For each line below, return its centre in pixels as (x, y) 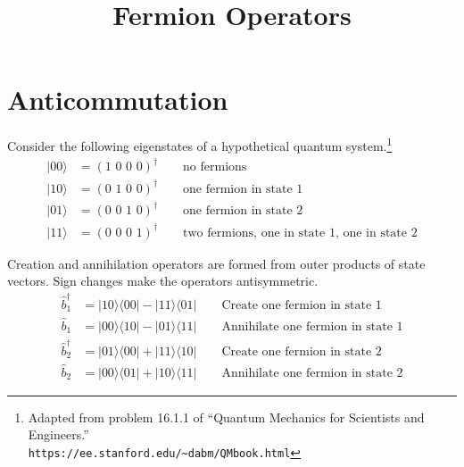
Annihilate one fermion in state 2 (312, 373)
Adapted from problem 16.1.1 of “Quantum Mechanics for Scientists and (226, 417)
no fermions (215, 167)
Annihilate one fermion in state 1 (312, 326)
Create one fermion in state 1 (302, 305)
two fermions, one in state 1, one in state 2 (300, 233)
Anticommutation (118, 100)
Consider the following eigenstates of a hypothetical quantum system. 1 (200, 144)
